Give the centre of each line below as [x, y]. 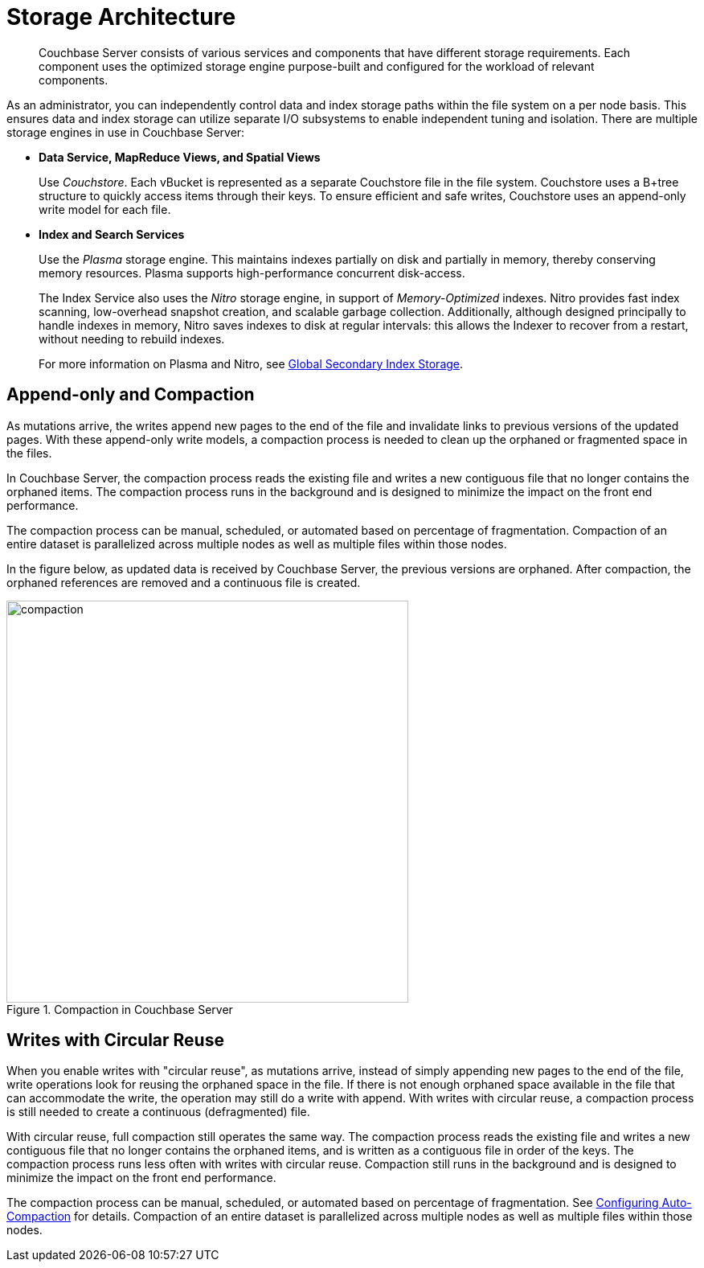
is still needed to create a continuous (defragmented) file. [158, 1112]
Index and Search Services [112, 234]
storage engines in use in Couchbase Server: [126, 132]
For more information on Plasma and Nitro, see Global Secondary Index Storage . [251, 363]
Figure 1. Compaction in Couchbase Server [120, 1009]
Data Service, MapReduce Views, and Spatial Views [180, 157]
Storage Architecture [121, 17]
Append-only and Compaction [131, 395]
